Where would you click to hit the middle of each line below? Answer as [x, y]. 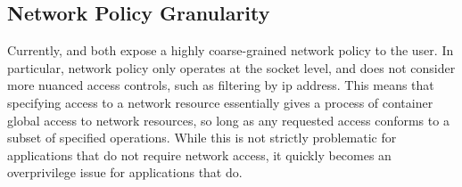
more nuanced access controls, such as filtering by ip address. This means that [221, 85]
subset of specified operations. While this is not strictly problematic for [202, 138]
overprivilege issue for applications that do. [125, 172]
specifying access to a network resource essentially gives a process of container [220, 102]
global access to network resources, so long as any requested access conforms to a [228, 120]
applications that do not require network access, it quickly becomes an [199, 154]
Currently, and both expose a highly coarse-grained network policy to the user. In [231, 50]
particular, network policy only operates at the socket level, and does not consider [231, 67]
